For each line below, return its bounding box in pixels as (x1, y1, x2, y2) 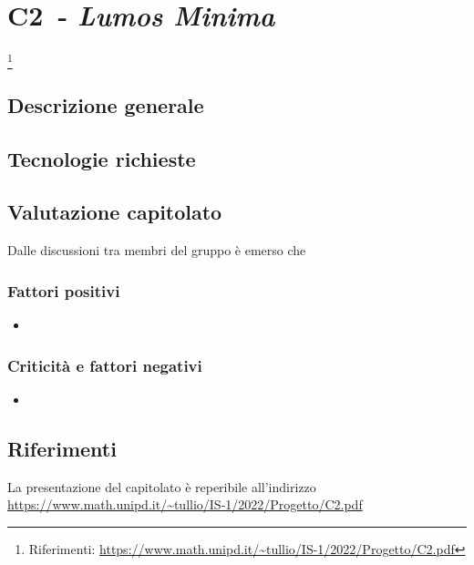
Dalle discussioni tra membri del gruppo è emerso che (7, 241, 306, 260)
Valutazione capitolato (7, 198, 222, 226)
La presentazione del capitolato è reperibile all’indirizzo (7, 477, 316, 496)
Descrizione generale (7, 90, 204, 118)
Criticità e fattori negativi (7, 354, 202, 376)
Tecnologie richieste (7, 144, 196, 172)
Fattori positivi (7, 279, 120, 302)
